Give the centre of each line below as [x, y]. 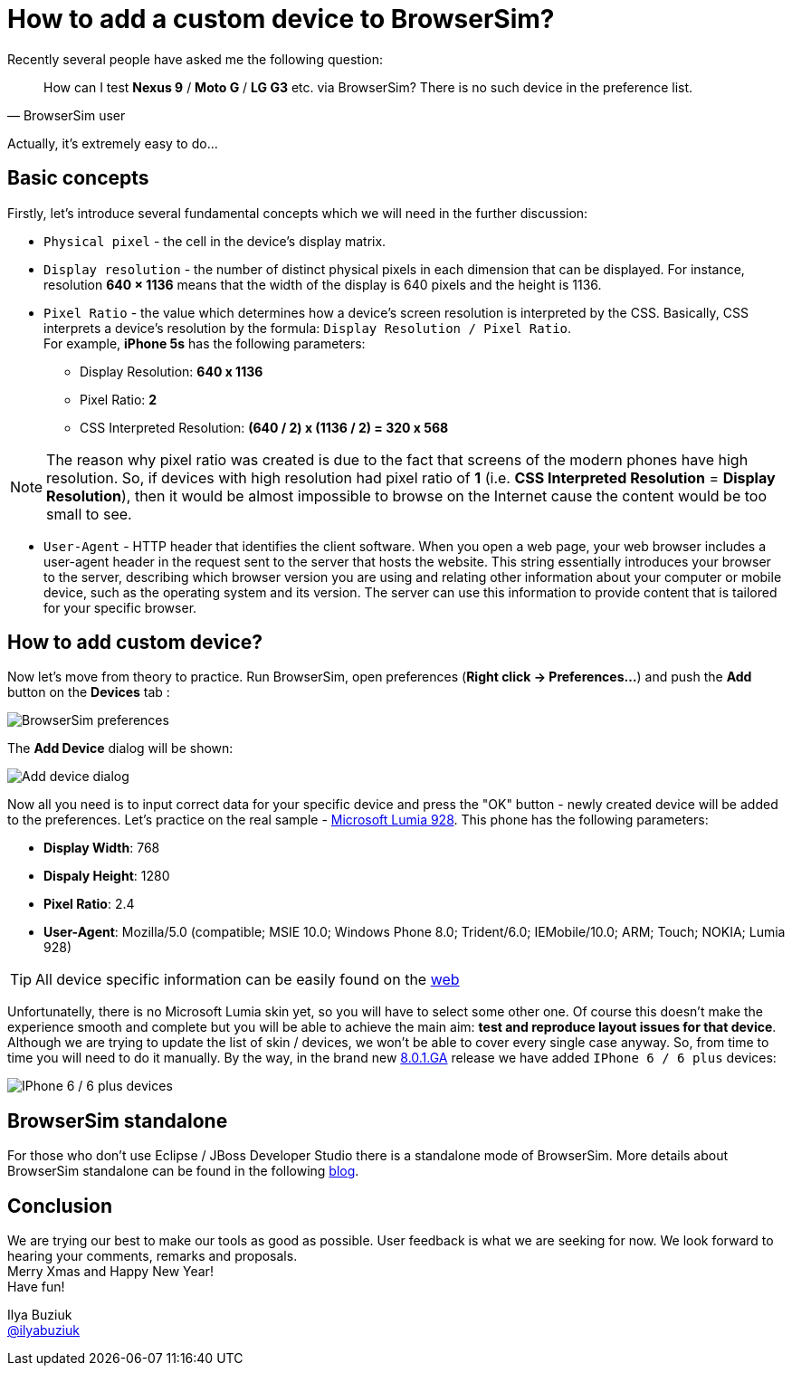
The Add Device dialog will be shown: [120, 748]
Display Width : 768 [102, 848]
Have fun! [36, 1287]
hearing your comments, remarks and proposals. [153, 1256]
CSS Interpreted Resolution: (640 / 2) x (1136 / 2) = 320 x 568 [264, 427]
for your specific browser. [120, 607]
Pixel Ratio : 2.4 [89, 904]
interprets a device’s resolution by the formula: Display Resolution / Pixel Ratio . [308, 328]
